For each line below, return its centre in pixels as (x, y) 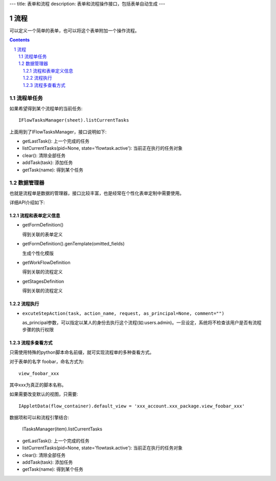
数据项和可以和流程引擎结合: (39, 418)
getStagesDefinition (43, 281)
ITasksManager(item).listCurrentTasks (62, 429)
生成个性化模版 (38, 253)
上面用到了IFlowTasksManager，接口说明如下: (58, 132)
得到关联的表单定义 (42, 234)
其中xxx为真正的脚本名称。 (38, 385)
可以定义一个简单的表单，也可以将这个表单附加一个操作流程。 (74, 30)
